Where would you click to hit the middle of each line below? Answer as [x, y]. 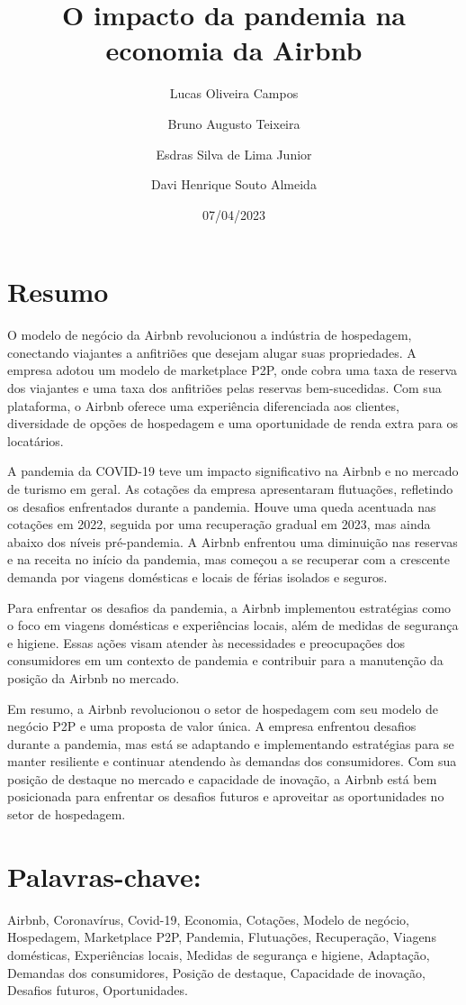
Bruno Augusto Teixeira [234, 123]
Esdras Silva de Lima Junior [234, 154]
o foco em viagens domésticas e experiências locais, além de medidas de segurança [233, 625]
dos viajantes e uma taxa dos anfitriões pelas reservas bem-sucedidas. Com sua [224, 388]
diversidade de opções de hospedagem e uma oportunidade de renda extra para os [233, 423]
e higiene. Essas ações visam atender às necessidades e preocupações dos [206, 642]
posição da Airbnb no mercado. [94, 677]
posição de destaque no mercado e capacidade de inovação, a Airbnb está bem [222, 778]
